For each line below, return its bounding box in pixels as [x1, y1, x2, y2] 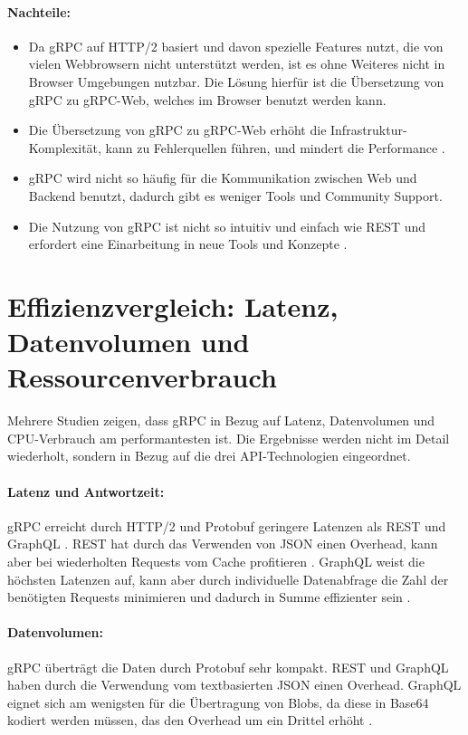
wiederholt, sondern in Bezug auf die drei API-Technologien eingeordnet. [7, 446, 411, 465]
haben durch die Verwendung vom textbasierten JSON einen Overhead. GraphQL [7, 675, 462, 694]
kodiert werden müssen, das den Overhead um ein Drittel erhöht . [7, 711, 373, 730]
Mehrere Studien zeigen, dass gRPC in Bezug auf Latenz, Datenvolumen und [7, 411, 435, 430]
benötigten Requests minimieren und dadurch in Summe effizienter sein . [7, 587, 411, 606]
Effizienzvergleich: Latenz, [7, 287, 339, 324]
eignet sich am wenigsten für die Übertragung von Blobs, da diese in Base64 [7, 692, 429, 711]
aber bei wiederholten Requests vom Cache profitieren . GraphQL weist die [7, 552, 425, 570]
